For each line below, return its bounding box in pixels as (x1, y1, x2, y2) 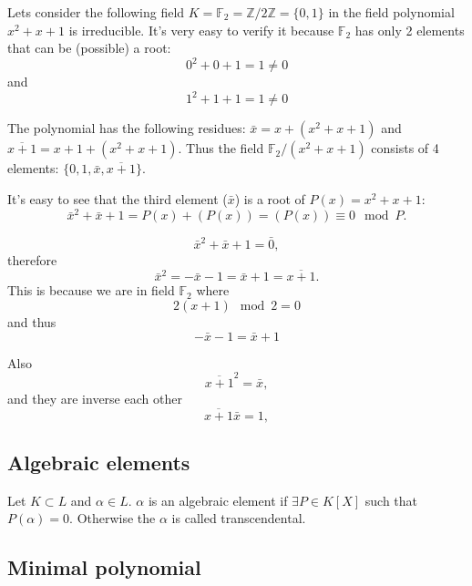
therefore (7, 250, 57, 269)
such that (364, 490, 418, 509)
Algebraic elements (7, 448, 190, 477)
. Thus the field (178, 139, 264, 158)
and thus (7, 312, 56, 331)
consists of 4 (371, 139, 439, 158)
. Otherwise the (69, 509, 156, 528)
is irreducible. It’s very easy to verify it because (68, 20, 334, 39)
